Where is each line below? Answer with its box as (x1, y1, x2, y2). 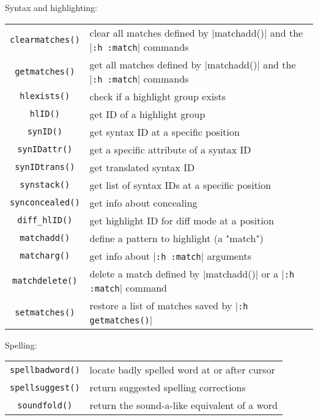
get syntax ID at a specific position (89, 124, 240, 139)
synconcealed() (10, 197, 80, 208)
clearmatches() (10, 34, 80, 45)
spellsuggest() (10, 382, 80, 392)
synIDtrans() (15, 162, 75, 172)
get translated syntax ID (89, 160, 195, 174)
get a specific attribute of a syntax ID (89, 142, 251, 157)
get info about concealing (89, 195, 198, 210)
